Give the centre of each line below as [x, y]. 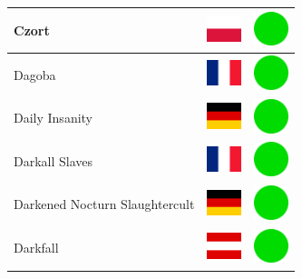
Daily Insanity [54, 118]
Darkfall [36, 248]
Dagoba [35, 74]
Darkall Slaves [54, 160]
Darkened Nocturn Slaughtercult [104, 204]
